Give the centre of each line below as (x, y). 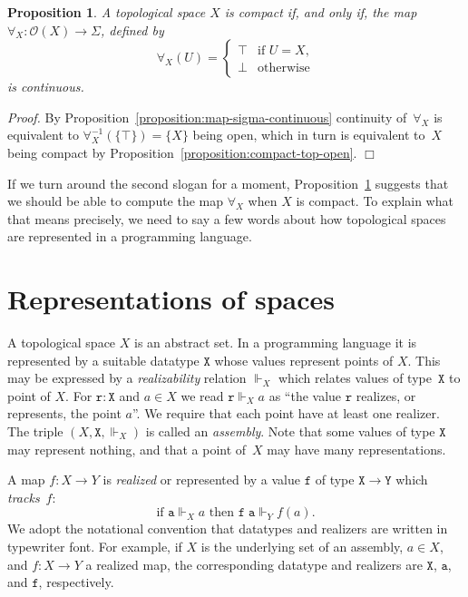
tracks (24, 497)
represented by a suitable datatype (103, 360)
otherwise (283, 69)
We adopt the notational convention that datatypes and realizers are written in (228, 528)
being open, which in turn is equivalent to (309, 135)
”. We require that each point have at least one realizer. (286, 413)
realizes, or (386, 395)
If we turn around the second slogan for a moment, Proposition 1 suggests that (228, 183)
